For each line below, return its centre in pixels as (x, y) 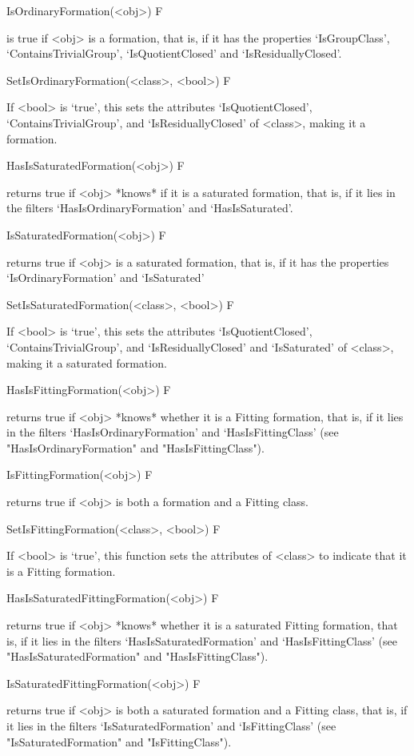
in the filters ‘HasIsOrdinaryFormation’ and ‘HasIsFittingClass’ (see (173, 432)
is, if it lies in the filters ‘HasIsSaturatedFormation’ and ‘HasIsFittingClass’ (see (202, 640)
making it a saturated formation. (87, 362)
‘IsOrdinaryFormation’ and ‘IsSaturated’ (105, 277)
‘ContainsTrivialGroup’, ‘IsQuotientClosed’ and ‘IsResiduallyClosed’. (174, 53)
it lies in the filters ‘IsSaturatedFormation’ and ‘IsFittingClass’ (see (171, 726)
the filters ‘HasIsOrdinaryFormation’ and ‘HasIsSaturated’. (150, 208)
